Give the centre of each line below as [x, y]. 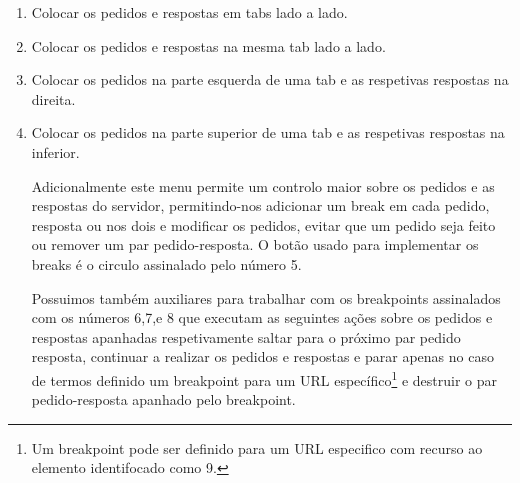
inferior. [55, 151]
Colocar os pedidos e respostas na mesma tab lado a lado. [208, 45]
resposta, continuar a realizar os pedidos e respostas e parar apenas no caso [262, 356]
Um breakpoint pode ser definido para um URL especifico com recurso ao [257, 447]
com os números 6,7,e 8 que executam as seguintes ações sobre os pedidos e [262, 317]
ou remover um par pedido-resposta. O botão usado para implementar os [255, 244]
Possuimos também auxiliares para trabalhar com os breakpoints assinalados [266, 297]
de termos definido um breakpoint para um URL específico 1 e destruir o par [264, 378]
